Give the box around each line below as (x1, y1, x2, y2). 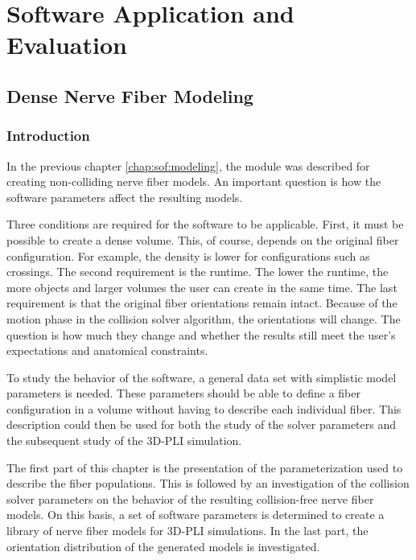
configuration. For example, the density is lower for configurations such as (6, 247, 370, 264)
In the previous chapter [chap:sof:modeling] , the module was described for (6, 157, 370, 174)
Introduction (6, 126, 90, 146)
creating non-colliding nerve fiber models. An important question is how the (6, 173, 381, 190)
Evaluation (6, 28, 127, 61)
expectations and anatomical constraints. (6, 342, 208, 359)
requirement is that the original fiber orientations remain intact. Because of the (6, 294, 397, 311)
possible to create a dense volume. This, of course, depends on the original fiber (6, 231, 399, 248)
